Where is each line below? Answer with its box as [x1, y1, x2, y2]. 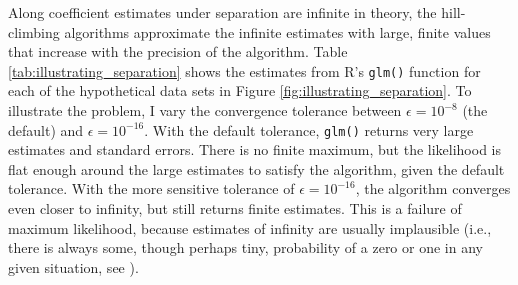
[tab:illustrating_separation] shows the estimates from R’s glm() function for [8, 60, 481, 81]
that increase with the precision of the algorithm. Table [8, 41, 348, 62]
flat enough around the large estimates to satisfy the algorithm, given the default [8, 158, 505, 179]
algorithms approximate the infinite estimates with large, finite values [64, 21, 491, 42]
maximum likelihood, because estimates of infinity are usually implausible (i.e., [8, 217, 492, 238]
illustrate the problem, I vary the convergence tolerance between [8, 100, 402, 121]
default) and [8, 119, 84, 140]
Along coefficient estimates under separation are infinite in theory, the [8, 2, 437, 22]
